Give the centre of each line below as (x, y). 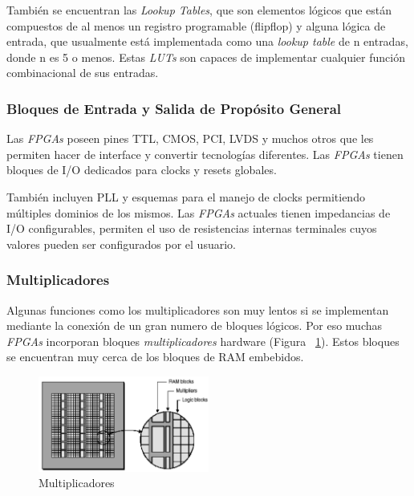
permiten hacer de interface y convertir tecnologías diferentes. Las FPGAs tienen (205, 154)
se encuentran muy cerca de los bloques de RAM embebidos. (155, 357)
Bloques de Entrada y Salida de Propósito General (174, 108)
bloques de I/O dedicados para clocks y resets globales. (142, 170)
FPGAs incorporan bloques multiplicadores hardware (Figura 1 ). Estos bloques (203, 341)
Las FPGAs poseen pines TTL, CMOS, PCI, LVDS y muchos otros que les (190, 138)
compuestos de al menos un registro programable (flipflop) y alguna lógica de (196, 25)
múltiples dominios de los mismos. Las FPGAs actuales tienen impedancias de (199, 212)
